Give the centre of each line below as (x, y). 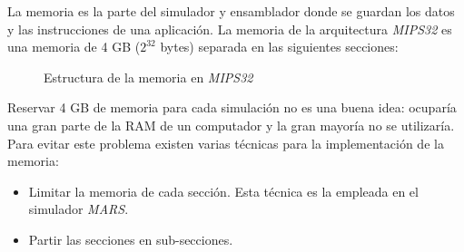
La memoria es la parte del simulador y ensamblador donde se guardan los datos (231, 11)
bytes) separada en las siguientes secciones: (279, 47)
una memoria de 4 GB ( (74, 47)
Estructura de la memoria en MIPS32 (148, 77)
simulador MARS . (79, 209)
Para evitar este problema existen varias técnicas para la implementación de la (226, 143)
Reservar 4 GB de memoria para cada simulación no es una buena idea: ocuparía (232, 107)
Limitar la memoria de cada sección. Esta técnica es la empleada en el (223, 191)
